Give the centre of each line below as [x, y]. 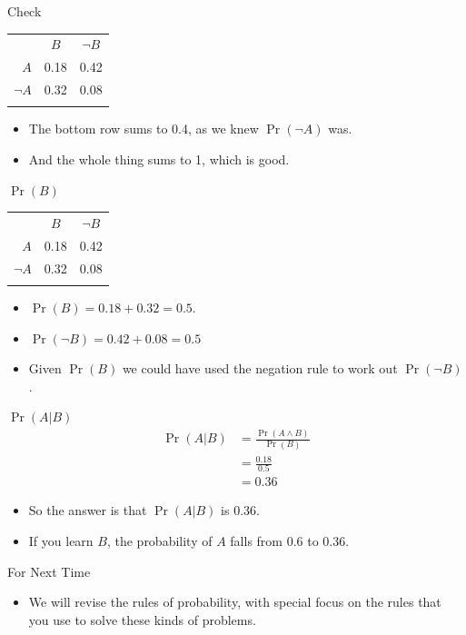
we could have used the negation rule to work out [260, 368]
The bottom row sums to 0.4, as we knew [144, 129]
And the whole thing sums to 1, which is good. [159, 159]
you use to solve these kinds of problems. [142, 619]
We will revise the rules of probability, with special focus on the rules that [235, 602]
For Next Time [49, 571]
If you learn [61, 541]
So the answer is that [88, 510]
